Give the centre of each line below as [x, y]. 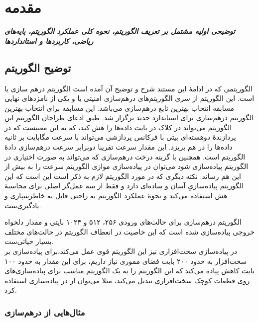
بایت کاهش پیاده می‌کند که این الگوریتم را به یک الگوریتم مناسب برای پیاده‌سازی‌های [129, 271]
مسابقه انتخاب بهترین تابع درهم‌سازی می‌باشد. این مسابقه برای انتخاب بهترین [119, 108]
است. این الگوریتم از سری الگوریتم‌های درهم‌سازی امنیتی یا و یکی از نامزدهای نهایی [129, 98]
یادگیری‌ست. [23, 205]
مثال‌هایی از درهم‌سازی [45, 312]
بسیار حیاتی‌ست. [29, 241]
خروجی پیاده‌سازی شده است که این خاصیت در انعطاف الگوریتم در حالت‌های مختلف [129, 231]
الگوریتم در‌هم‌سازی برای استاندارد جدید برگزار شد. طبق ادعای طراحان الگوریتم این [129, 118]
